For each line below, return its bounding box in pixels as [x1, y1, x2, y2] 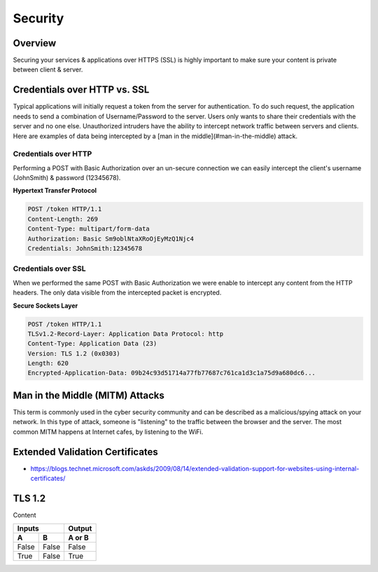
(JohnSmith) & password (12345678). [13, 174, 121, 182]
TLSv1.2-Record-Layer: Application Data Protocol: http [27, 329, 224, 338]
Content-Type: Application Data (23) [27, 340, 157, 348]
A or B [68, 533, 89, 543]
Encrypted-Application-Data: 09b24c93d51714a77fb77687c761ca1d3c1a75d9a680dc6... [27, 369, 316, 377]
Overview [13, 37, 57, 49]
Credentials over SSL [13, 264, 86, 273]
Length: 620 [27, 360, 69, 367]
